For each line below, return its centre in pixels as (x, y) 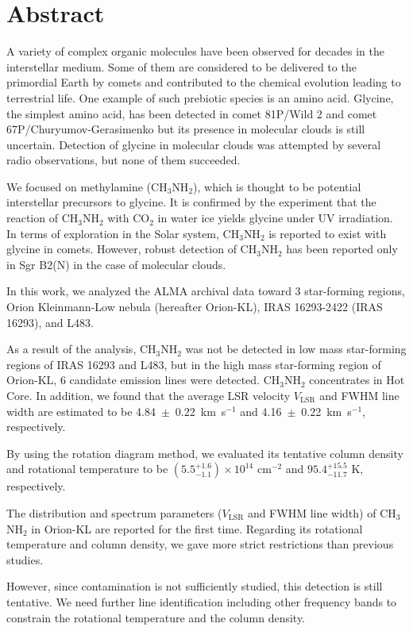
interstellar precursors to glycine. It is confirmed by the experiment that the (191, 202)
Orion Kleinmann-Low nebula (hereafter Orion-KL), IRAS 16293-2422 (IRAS (195, 307)
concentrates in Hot (357, 380)
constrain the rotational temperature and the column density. (156, 617)
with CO (129, 218)
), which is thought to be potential (277, 186)
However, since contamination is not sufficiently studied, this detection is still (195, 586)
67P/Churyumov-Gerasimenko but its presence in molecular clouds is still (186, 129)
